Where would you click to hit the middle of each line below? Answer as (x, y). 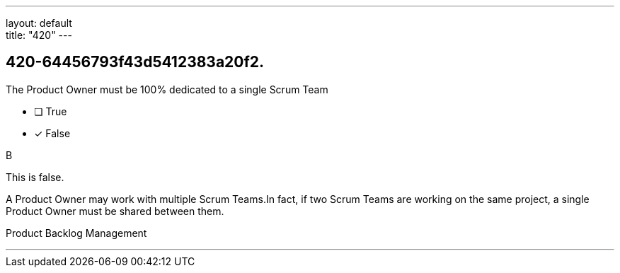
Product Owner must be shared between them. (115, 211)
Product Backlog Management (76, 233)
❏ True (51, 111)
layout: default (39, 23)
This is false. (35, 177)
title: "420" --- (39, 35)
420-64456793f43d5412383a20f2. (135, 62)
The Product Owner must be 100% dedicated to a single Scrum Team (167, 89)
